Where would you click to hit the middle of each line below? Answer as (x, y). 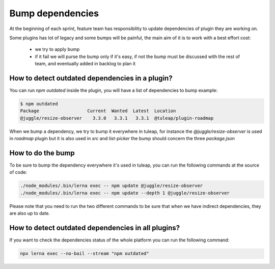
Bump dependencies (54, 13)
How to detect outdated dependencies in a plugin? (91, 78)
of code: (18, 172)
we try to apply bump (57, 49)
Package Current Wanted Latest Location (98, 111)
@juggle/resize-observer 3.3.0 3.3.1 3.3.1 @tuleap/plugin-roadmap (117, 118)
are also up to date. (30, 213)
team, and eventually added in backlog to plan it (85, 64)
